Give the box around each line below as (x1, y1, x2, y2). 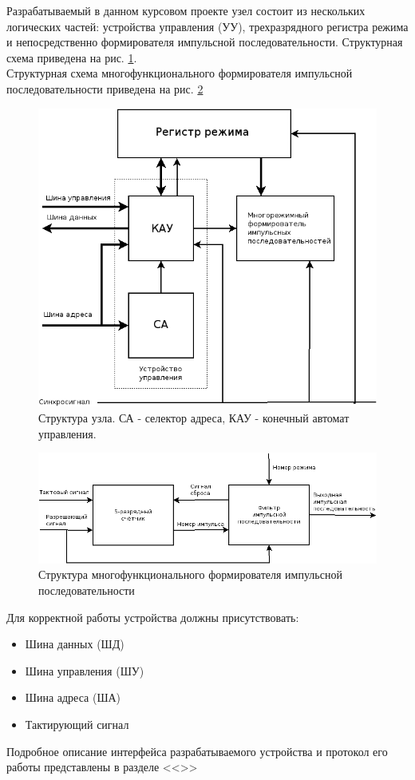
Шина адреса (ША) (25, 689, 121, 706)
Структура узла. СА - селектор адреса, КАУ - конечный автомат (38, 410, 350, 426)
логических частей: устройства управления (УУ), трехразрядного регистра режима (6, 18, 409, 34)
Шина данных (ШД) (25, 635, 125, 652)
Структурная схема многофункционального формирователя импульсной (6, 65, 353, 81)
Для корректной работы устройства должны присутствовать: (6, 608, 299, 625)
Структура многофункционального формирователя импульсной (38, 566, 342, 583)
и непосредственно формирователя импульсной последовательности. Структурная (6, 34, 403, 50)
